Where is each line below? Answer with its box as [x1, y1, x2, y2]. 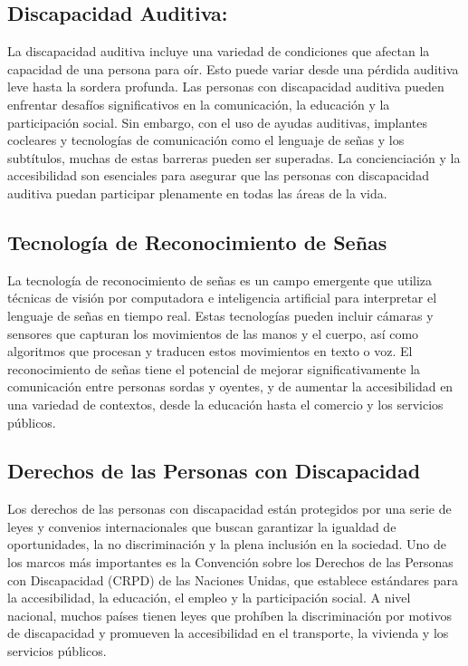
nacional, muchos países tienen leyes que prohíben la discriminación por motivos [7, 605, 452, 624]
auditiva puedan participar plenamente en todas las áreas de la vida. [7, 183, 387, 202]
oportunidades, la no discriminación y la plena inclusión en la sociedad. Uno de [7, 535, 446, 554]
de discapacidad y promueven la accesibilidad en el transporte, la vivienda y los [7, 623, 449, 642]
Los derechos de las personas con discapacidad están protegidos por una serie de [7, 499, 452, 518]
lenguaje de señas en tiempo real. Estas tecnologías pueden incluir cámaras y [7, 305, 434, 324]
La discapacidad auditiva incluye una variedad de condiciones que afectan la [7, 42, 430, 61]
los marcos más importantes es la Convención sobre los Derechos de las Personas [7, 553, 454, 572]
